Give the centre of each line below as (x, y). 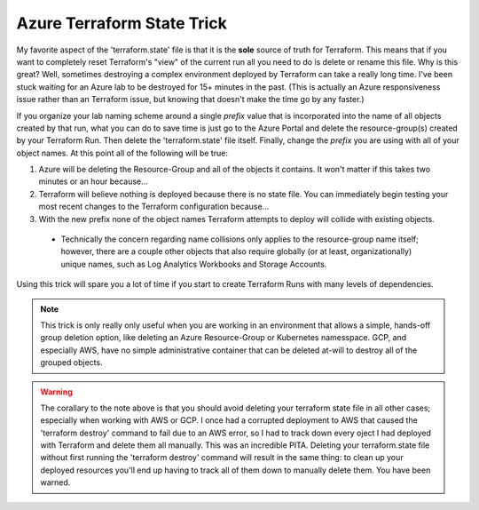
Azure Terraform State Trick (122, 23)
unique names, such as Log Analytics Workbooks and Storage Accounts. (194, 264)
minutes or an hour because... (93, 181)
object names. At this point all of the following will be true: (122, 153)
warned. (55, 482)
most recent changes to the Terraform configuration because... (154, 207)
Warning (56, 392)
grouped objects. (71, 363)
